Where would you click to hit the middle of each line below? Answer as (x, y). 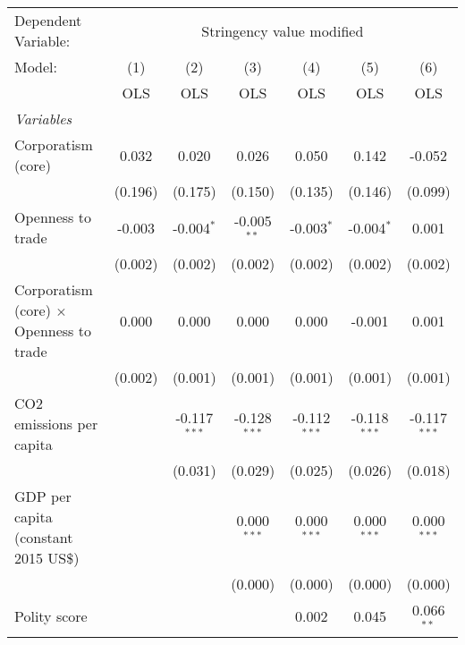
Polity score (51, 616)
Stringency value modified (283, 30)
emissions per (56, 424)
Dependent (48, 20)
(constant (44, 537)
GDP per (43, 496)
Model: (36, 67)
